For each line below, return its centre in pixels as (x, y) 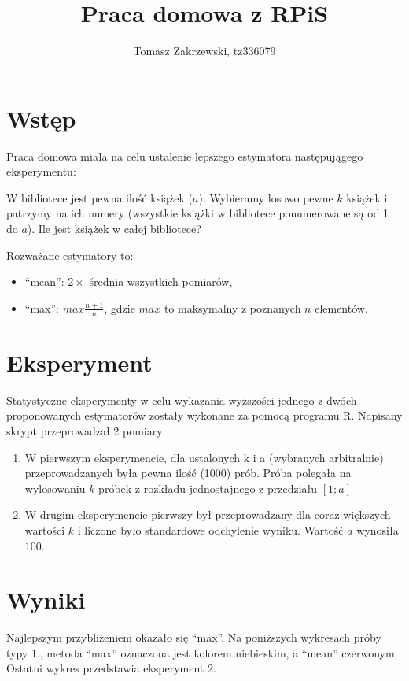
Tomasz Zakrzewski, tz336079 (204, 51)
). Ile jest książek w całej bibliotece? (114, 229)
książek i (367, 197)
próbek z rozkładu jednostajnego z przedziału (208, 488)
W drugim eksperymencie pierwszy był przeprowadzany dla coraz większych (208, 514)
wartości (45, 529)
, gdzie (120, 307)
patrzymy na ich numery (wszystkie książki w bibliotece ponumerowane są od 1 (198, 213)
